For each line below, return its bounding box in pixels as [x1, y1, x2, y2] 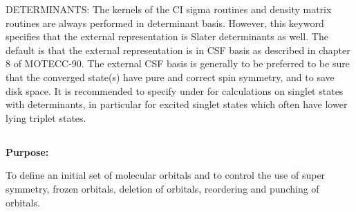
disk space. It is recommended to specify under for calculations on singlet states [6, 83, 344, 98]
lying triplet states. [6, 110, 86, 125]
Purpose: [6, 144, 49, 159]
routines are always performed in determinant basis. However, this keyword [6, 15, 324, 30]
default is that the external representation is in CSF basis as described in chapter [6, 42, 350, 57]
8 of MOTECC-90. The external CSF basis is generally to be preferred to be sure [6, 56, 350, 71]
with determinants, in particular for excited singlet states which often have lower [6, 97, 348, 112]
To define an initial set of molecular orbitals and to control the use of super [6, 168, 326, 182]
